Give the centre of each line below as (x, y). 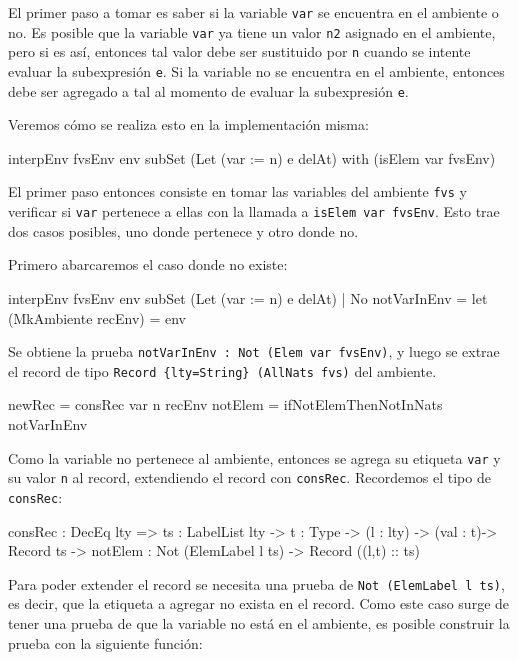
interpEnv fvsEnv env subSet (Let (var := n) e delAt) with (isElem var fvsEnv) (252, 157)
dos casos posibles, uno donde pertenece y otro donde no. (183, 230)
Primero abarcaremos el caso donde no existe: (148, 264)
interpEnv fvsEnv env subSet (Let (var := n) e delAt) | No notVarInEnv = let (248, 297)
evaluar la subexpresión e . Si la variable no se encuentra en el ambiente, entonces (256, 70)
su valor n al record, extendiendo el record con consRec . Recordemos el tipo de (249, 477)
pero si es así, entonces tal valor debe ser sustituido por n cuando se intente (239, 51)
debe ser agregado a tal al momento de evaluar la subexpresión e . (208, 90)
